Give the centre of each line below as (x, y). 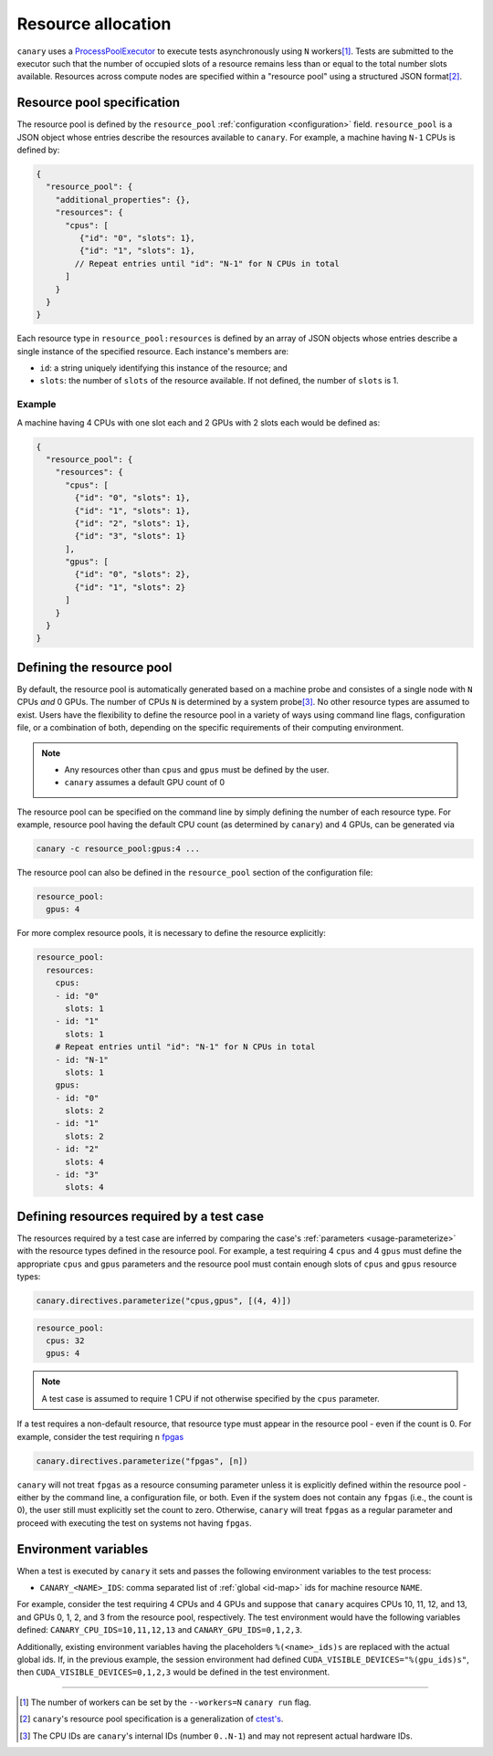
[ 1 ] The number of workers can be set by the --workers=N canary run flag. (166, 1702)
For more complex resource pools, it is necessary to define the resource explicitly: (171, 933)
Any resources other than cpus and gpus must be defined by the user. (197, 769)
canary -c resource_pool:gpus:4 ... (118, 849)
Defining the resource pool (94, 667)
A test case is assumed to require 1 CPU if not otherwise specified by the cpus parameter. (211, 1398)
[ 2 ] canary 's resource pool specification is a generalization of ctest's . (152, 1719)
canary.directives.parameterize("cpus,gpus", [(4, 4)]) (164, 1301)
